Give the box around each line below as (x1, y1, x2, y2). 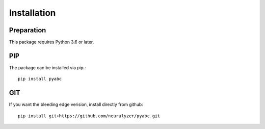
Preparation (9, 26, 46, 34)
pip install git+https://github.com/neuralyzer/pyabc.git (18, 113, 160, 119)
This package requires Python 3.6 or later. (9, 39, 94, 45)
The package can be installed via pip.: (9, 64, 86, 71)
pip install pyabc (18, 76, 62, 82)
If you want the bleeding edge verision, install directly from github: (9, 102, 143, 107)
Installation (9, 7, 56, 18)
